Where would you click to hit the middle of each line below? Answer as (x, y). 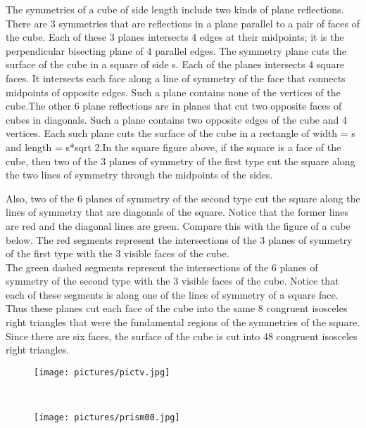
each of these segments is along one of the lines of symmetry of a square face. (172, 294)
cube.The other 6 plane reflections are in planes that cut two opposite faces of (174, 106)
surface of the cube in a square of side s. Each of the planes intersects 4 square (175, 64)
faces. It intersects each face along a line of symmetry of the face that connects (176, 78)
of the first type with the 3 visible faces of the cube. (118, 253)
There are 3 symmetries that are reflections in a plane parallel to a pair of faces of (183, 23)
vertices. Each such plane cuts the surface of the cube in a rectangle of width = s (181, 133)
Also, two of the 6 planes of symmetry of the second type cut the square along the (183, 198)
